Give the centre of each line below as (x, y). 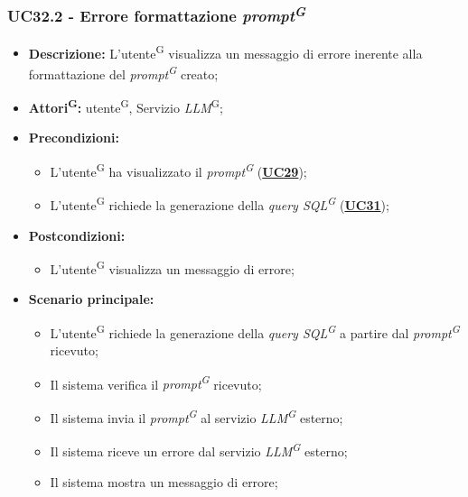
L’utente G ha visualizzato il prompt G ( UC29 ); (178, 170)
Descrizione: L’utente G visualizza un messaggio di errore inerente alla (225, 51)
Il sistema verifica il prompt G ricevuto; (156, 382)
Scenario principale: (91, 299)
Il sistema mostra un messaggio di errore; (164, 481)
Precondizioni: (74, 138)
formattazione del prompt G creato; (123, 72)
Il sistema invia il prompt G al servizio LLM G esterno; (197, 416)
